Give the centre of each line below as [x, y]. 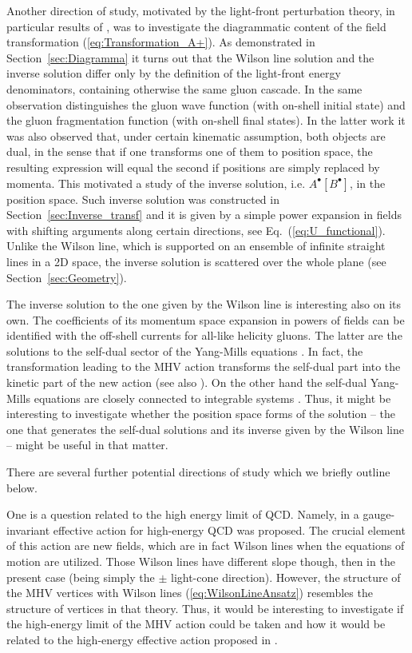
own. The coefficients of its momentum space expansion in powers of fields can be [206, 319]
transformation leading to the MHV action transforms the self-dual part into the [204, 366]
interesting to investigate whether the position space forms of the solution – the [201, 414]
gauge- [379, 514]
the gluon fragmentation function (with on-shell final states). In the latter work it [206, 120]
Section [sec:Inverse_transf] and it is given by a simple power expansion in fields [204, 215]
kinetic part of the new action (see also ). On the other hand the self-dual [187, 382]
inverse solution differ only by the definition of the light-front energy [174, 73]
